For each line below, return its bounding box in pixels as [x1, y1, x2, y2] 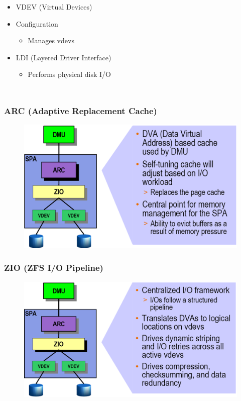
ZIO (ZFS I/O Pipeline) [4, 261, 103, 274]
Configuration [16, 18, 58, 29]
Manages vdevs [28, 35, 74, 46]
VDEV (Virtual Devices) [16, 2, 92, 12]
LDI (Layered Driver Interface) [16, 52, 111, 62]
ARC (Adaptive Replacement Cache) [4, 104, 157, 117]
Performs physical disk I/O [28, 69, 111, 79]
